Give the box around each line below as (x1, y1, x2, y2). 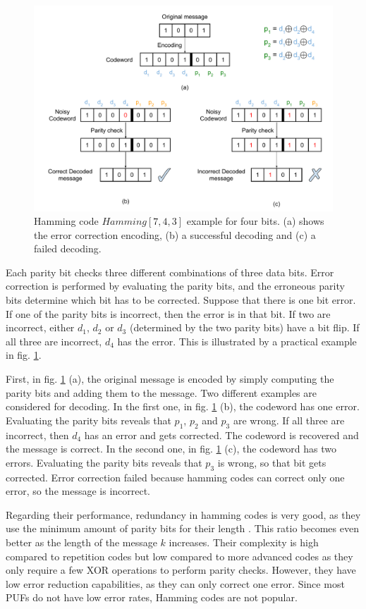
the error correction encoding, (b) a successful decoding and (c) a (34, 227, 316, 242)
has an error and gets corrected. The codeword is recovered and (84, 427, 359, 442)
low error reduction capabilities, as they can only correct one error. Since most (6, 576, 345, 591)
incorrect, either (6, 320, 75, 335)
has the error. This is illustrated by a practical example (117, 333, 357, 348)
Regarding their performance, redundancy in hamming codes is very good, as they (6, 507, 361, 522)
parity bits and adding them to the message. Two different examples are (6, 385, 317, 400)
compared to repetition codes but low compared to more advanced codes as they (6, 548, 353, 563)
